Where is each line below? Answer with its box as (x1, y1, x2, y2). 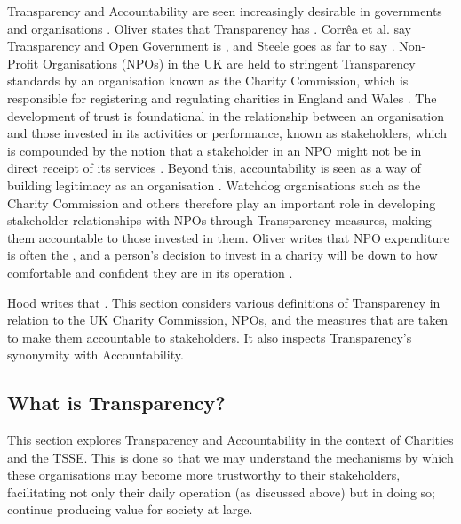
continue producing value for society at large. (7, 500, 253, 519)
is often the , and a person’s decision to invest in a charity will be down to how (7, 246, 438, 264)
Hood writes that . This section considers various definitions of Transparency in (7, 293, 441, 311)
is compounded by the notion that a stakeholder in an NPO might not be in (7, 141, 422, 159)
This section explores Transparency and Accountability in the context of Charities (7, 431, 454, 449)
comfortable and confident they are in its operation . (7, 262, 293, 281)
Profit (7, 53, 39, 72)
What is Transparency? (7, 389, 226, 416)
